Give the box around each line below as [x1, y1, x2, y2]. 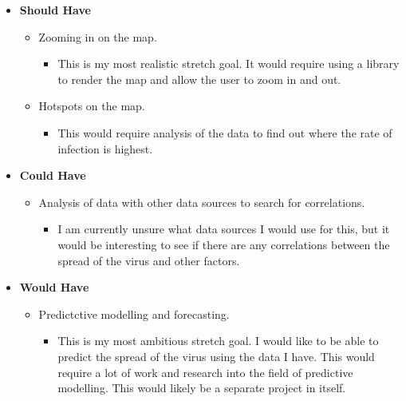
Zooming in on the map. [38, 28, 157, 45]
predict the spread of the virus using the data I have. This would [57, 347, 375, 364]
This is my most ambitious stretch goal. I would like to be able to [57, 332, 379, 349]
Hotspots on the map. [38, 97, 145, 114]
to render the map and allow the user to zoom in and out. [57, 70, 341, 87]
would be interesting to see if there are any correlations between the [57, 236, 390, 252]
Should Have [19, 2, 91, 18]
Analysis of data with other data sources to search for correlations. [38, 193, 365, 210]
